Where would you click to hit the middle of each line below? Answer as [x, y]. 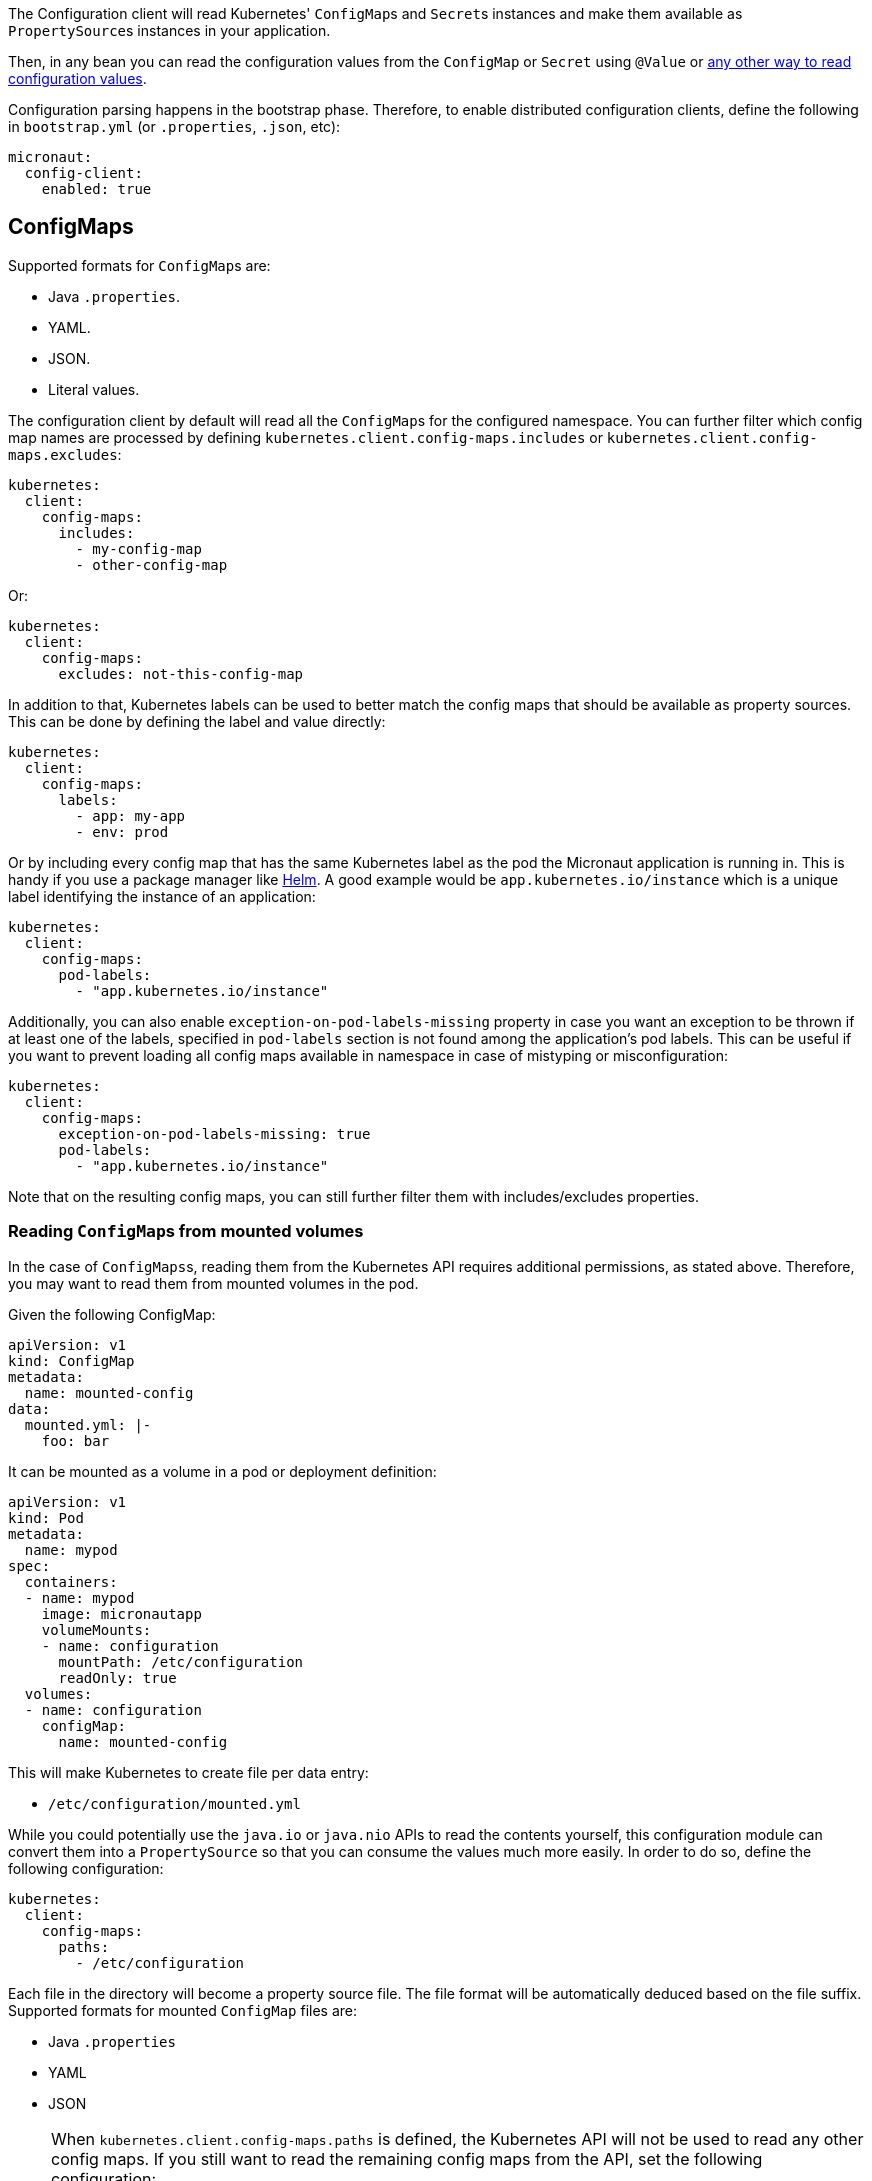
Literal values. [94, 389]
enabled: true [96, 189]
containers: [71, 1581]
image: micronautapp [121, 1613]
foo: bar [75, 1440]
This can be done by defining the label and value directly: [197, 721]
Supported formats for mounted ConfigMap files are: [182, 2010]
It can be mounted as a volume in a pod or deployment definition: [222, 1471]
